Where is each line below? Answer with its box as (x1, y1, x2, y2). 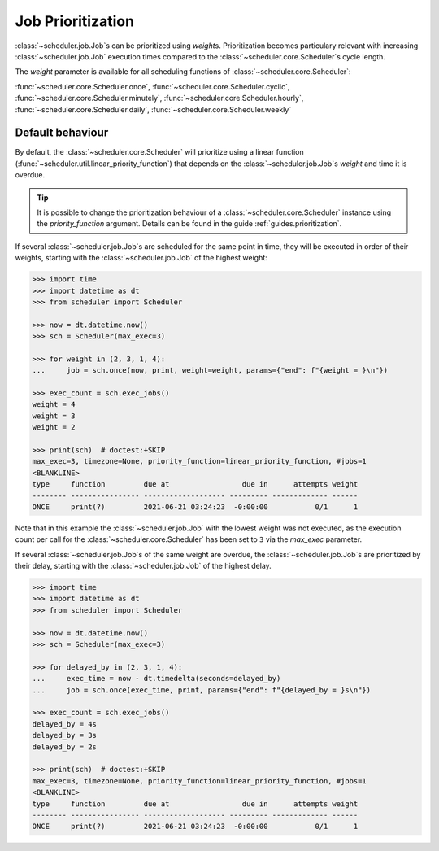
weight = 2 (32, 423, 76, 432)
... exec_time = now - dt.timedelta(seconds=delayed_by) (32, 674, 281, 683)
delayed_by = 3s (32, 731, 98, 740)
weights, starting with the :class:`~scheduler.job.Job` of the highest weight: (15, 253, 267, 263)
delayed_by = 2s (32, 742, 98, 752)
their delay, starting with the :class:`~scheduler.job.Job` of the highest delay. (15, 561, 272, 571)
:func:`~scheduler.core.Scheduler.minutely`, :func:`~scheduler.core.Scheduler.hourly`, (15, 94, 304, 103)
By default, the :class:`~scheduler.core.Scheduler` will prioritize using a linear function (15, 147, 304, 157)
